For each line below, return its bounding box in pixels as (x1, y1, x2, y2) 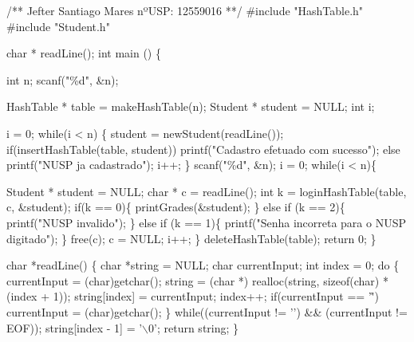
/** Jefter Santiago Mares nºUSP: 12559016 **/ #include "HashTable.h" (6, 2, 364, 18)
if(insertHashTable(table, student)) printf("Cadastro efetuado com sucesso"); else (6, 140, 400, 157)
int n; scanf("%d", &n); (6, 71, 119, 88)
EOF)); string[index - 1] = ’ (6, 319, 143, 336)
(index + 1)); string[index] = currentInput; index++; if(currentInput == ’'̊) (6, 288, 380, 305)
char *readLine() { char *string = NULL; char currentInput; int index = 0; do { (6, 257, 400, 273)
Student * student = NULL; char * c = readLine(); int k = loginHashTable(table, (6, 183, 407, 199)
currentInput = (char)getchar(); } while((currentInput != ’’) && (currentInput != (6, 303, 408, 320)
